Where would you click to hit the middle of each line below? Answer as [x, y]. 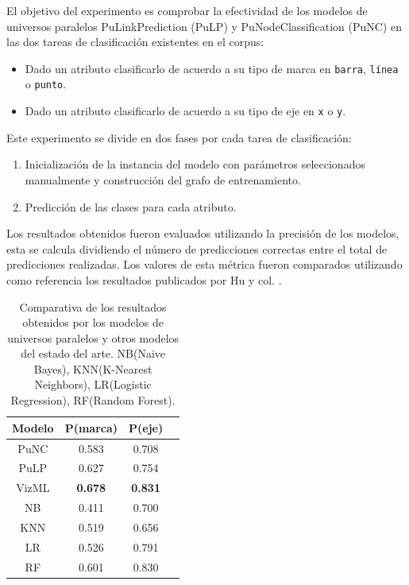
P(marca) [91, 427]
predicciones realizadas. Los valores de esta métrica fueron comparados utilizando [204, 264]
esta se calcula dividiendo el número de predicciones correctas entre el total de [197, 248]
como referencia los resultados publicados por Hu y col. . [144, 279]
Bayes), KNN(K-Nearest [93, 368]
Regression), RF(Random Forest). [93, 400]
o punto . [46, 84]
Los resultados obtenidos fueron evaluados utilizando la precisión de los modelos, [203, 233]
